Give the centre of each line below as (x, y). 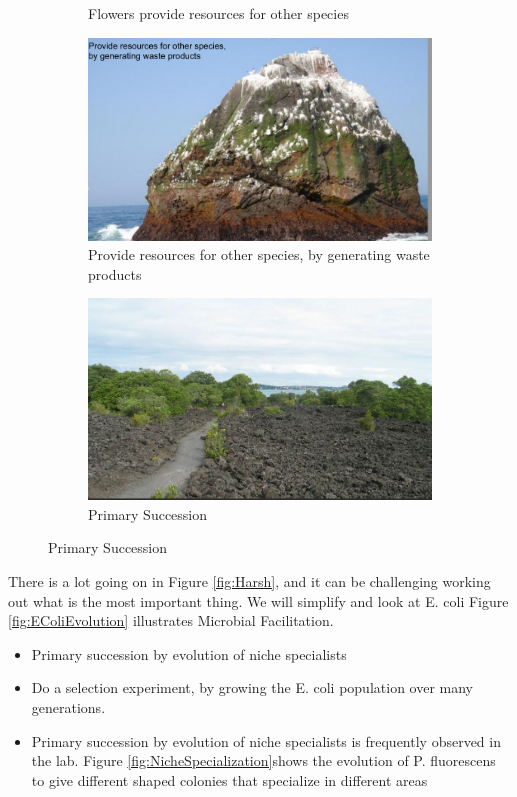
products (115, 273)
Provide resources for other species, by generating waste (259, 254)
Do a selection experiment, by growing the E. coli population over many (252, 687)
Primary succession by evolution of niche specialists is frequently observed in (266, 740)
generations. (68, 706)
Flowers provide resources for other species (218, 13)
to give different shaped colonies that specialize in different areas (229, 779)
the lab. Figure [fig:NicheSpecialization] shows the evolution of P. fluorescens (263, 760)
